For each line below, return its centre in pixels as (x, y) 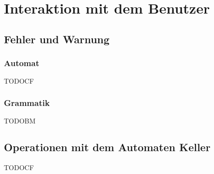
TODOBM (20, 121)
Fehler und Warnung (57, 39)
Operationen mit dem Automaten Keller (107, 147)
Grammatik (27, 102)
